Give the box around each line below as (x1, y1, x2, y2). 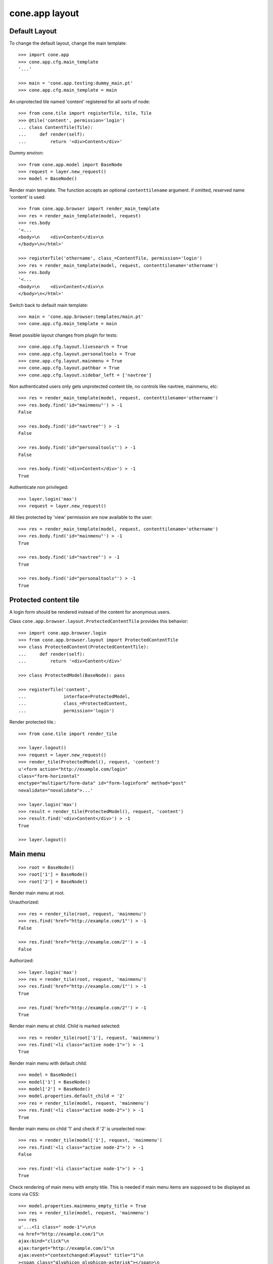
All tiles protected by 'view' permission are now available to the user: (9, 514, 153, 520)
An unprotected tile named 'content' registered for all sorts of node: (9, 99, 150, 105)
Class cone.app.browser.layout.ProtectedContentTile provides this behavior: (9, 618, 189, 624)
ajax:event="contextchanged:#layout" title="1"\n (18, 1252, 144, 1258)
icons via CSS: (9, 1191, 40, 1197)
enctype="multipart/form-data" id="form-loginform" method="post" (18, 780, 187, 786)
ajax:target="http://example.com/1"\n (18, 1245, 115, 1251)
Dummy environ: (9, 150, 44, 156)
